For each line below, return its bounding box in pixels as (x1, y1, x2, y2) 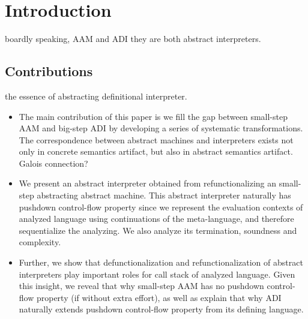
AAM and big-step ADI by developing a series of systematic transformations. (19, 122, 303, 134)
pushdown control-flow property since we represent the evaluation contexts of (19, 200, 303, 213)
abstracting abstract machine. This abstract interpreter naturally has (37, 189, 291, 201)
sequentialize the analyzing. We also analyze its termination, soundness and (19, 224, 297, 236)
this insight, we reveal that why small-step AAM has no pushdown (19, 279, 264, 292)
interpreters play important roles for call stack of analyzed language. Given (19, 267, 295, 280)
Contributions (5, 62, 93, 80)
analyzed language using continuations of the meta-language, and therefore (19, 212, 294, 225)
